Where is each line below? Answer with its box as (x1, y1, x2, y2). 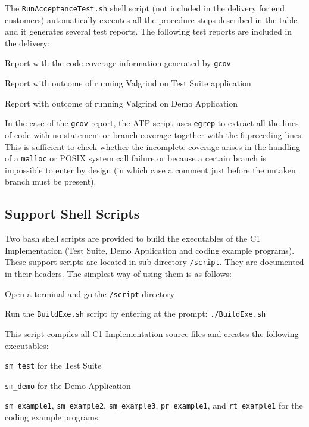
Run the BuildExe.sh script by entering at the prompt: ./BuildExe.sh (5, 307, 266, 320)
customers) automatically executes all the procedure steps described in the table (5, 13, 298, 26)
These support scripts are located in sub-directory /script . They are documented (5, 255, 304, 268)
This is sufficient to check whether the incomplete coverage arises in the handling (5, 140, 301, 152)
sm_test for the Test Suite (5, 359, 102, 372)
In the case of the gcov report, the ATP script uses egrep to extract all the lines (5, 117, 299, 129)
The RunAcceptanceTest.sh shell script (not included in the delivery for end (5, 2, 285, 14)
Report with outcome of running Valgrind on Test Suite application (5, 77, 251, 89)
